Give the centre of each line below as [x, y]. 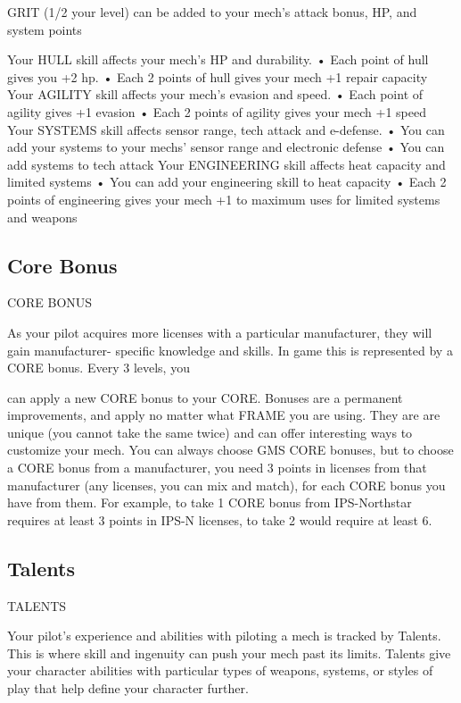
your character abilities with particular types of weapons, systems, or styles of [220, 670]
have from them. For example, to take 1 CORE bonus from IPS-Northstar [210, 502]
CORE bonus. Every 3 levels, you [99, 368]
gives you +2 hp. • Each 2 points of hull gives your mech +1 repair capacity [218, 76]
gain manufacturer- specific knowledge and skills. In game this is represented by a [230, 350]
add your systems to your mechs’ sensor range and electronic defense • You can [226, 147]
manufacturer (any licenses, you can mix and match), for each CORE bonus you [226, 485]
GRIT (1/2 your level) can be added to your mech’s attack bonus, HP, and [212, 12]
